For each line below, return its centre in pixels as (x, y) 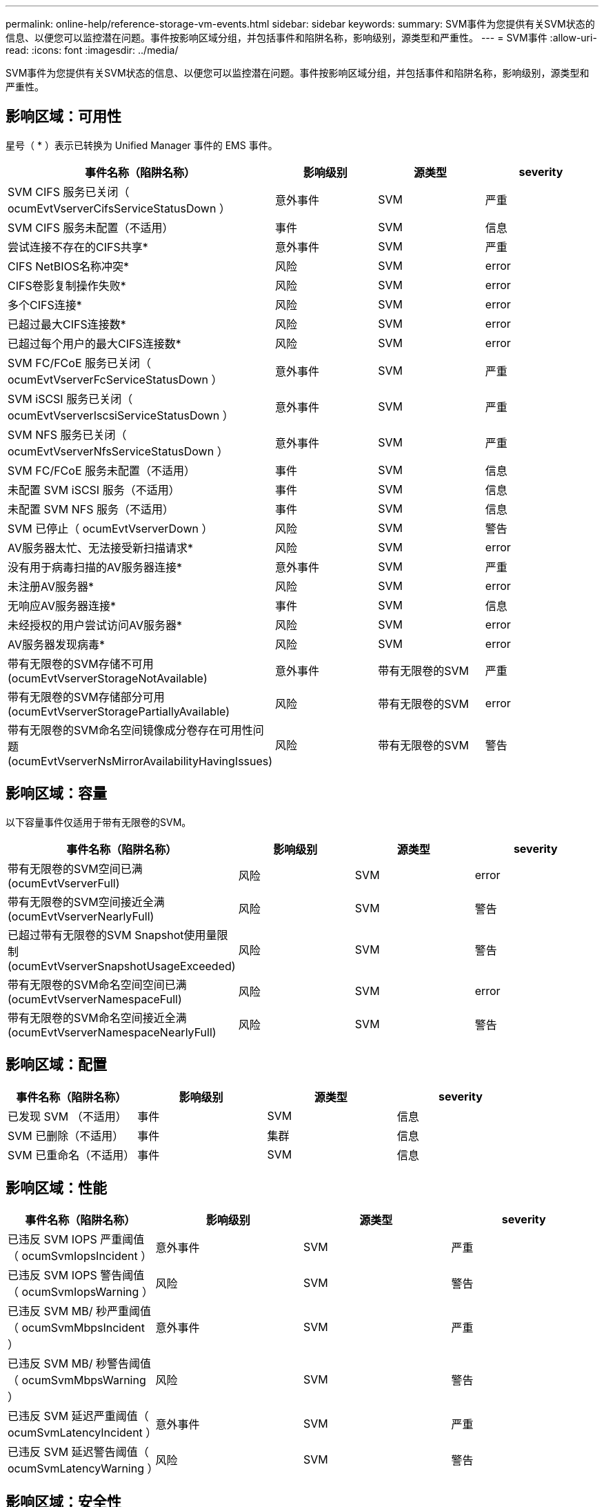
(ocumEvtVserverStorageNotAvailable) (108, 678)
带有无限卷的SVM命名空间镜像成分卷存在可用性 (130, 730)
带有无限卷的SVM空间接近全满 (86, 902)
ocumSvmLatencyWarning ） (83, 1469)
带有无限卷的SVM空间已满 (75, 868)
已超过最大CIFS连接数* (67, 324)
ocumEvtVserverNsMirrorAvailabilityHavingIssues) (142, 761)
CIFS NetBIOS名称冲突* (69, 266)
